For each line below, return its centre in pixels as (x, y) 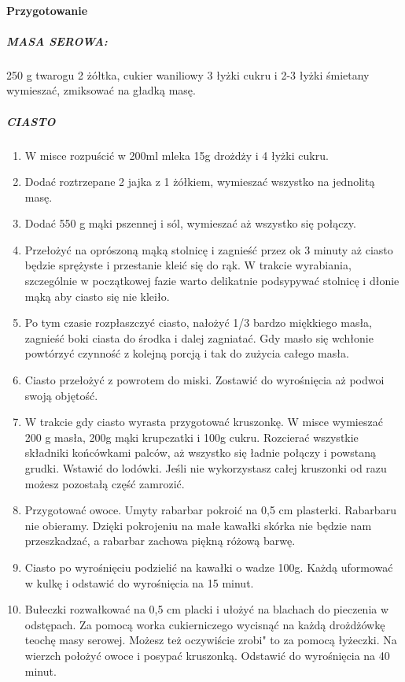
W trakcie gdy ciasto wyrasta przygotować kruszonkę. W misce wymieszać (204, 422)
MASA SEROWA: (57, 41)
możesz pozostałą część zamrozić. (105, 483)
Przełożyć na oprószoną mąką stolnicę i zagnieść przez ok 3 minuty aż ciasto (209, 249)
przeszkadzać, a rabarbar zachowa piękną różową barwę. (160, 541)
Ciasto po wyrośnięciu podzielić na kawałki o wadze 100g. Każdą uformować (209, 567)
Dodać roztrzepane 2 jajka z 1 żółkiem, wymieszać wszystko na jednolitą (200, 182)
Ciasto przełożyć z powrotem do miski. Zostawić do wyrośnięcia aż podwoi (204, 380)
